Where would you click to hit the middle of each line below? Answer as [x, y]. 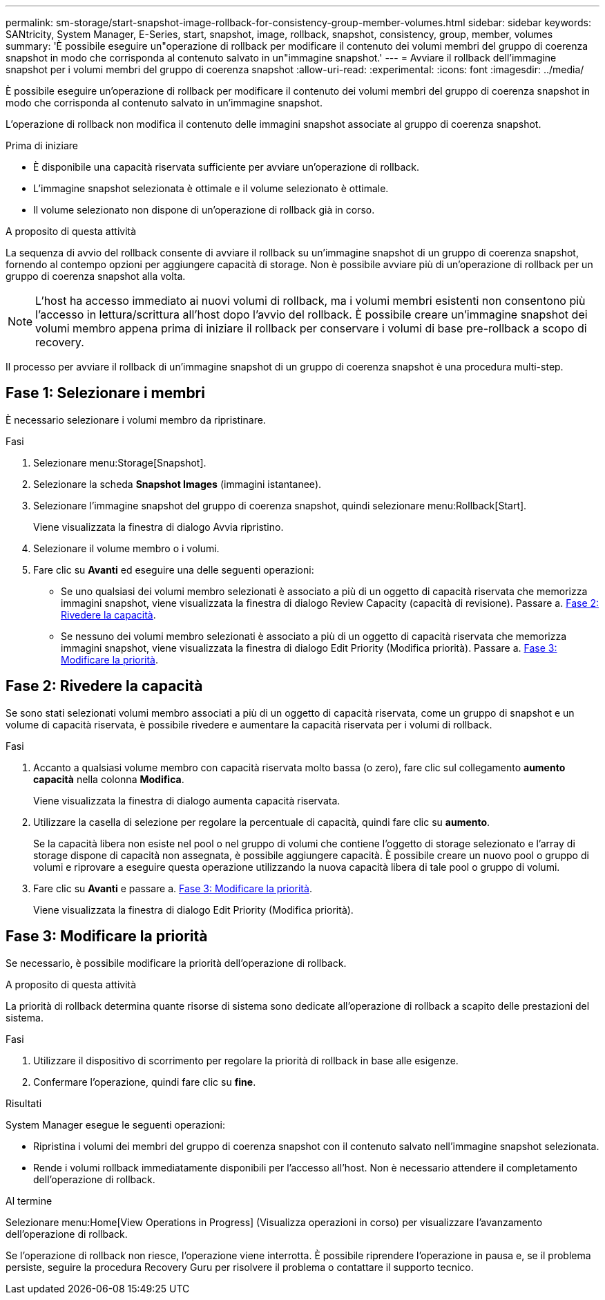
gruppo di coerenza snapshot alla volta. [96, 276]
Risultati [24, 1103]
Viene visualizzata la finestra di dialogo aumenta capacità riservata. [187, 800]
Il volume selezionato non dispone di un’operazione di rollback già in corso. [204, 210]
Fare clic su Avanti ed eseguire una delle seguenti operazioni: [174, 569]
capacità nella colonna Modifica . [109, 779]
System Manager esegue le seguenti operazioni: [116, 1124]
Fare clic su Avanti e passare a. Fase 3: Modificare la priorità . [173, 888]
